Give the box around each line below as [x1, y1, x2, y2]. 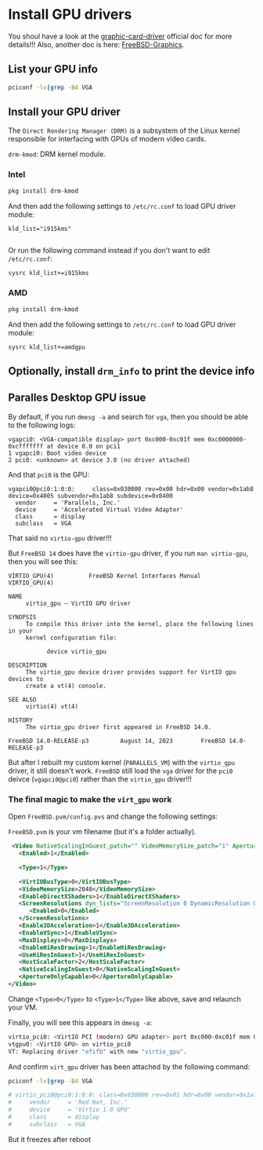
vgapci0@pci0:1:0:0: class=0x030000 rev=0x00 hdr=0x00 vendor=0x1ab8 [8, 485, 254, 493]
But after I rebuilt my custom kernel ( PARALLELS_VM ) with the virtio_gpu [8, 757, 236, 767]
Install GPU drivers [8, 5, 132, 24]
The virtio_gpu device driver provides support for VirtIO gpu [25, 668, 236, 676]
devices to [8, 675, 44, 683]
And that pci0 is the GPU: [8, 470, 90, 479]
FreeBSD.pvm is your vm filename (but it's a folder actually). [8, 827, 197, 837]
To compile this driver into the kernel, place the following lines [25, 620, 254, 628]
